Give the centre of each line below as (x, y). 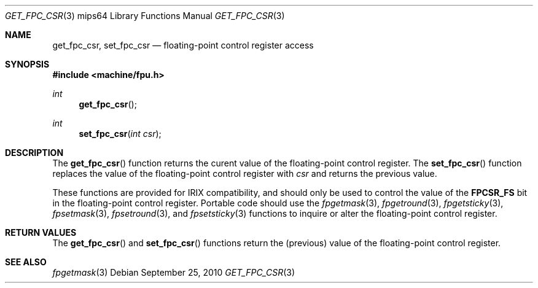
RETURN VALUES (41, 232)
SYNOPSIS (27, 64)
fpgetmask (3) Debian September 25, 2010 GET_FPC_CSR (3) (174, 272)
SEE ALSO (26, 262)
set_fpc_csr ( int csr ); (120, 134)
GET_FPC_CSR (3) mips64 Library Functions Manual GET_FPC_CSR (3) (145, 16)
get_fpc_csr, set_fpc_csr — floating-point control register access (183, 45)
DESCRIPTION (34, 153)
